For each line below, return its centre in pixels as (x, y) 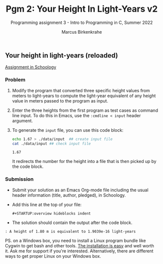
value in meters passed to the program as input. (60, 101)
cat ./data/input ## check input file (51, 143)
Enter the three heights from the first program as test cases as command (85, 110)
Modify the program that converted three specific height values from (81, 90)
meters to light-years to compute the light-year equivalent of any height (84, 96)
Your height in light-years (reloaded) (62, 55)
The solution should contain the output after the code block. (72, 223)
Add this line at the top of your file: (47, 204)
